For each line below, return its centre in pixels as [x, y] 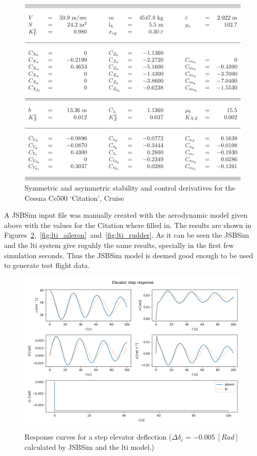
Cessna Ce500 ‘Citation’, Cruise [74, 198]
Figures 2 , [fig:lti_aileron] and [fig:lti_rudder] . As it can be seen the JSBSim [127, 235]
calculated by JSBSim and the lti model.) [89, 447]
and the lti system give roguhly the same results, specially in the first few [119, 245]
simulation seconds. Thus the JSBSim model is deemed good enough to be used [129, 255]
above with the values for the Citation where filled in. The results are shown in [128, 225]
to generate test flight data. [47, 265]
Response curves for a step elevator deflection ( [98, 437]
